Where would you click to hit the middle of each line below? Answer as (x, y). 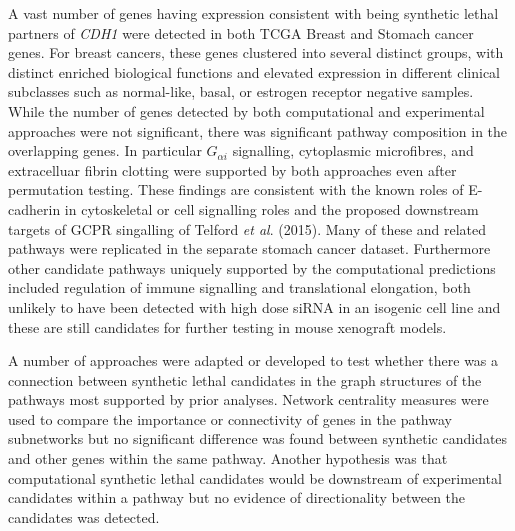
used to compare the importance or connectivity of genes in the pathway (230, 418)
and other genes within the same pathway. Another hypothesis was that (228, 458)
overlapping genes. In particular (105, 150)
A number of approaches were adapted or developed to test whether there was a (253, 360)
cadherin (34, 208)
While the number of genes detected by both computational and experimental (246, 110)
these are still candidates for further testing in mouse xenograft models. (227, 326)
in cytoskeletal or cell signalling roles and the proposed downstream (271, 208)
